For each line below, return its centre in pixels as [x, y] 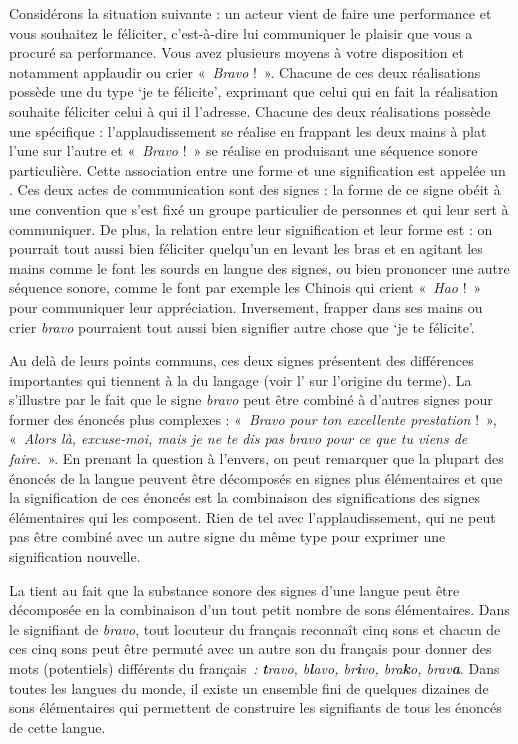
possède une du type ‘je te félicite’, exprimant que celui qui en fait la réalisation [254, 91]
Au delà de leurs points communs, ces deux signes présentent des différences [241, 360]
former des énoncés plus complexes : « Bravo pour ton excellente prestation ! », [253, 418]
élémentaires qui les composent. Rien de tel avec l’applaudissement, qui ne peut [252, 516]
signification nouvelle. [75, 556]
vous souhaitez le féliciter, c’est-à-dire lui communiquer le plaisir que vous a [241, 32]
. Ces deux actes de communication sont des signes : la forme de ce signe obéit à [255, 189]
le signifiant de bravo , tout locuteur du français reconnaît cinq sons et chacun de [255, 628]
